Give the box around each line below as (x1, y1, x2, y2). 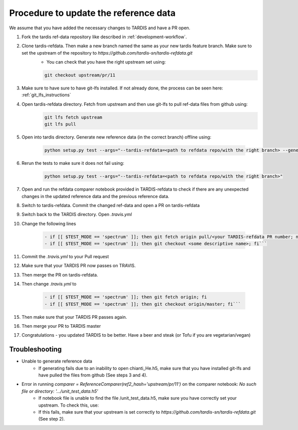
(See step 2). (38, 416, 65, 422)
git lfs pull (44, 122, 76, 127)
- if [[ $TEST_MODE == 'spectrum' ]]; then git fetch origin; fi (44, 294, 207, 300)
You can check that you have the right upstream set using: (46, 59, 166, 65)
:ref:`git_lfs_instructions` (21, 92, 72, 98)
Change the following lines (21, 220, 76, 226)
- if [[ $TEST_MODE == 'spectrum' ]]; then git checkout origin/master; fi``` (44, 301, 241, 307)
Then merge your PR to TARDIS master (21, 323, 101, 329)
